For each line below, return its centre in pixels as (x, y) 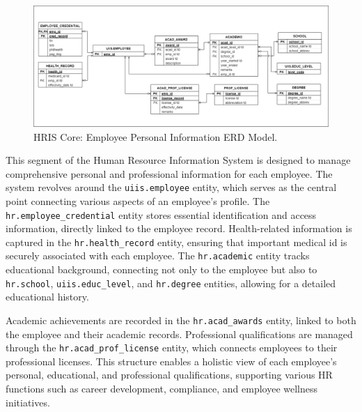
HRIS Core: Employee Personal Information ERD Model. (156, 136)
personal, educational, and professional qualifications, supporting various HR (169, 375)
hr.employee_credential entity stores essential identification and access (161, 214)
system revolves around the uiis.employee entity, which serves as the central (171, 187)
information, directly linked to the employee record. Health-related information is (179, 228)
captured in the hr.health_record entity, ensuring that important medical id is (176, 242)
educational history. (47, 297)
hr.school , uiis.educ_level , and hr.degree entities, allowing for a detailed (171, 283)
